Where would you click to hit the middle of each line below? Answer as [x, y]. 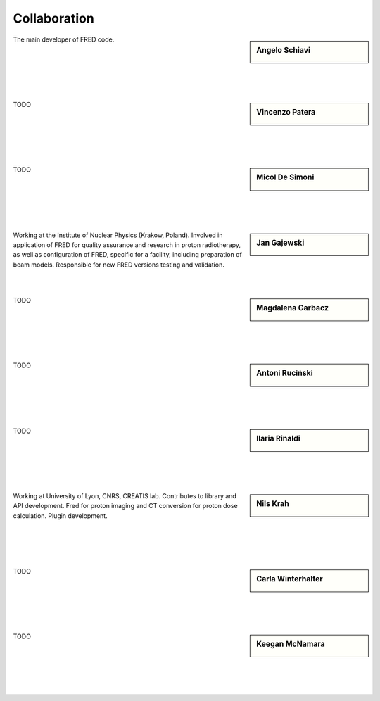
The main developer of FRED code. [64, 39]
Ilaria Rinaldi [278, 438]
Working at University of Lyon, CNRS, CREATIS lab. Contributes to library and [125, 495]
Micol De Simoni [285, 177]
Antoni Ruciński [285, 373]
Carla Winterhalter [290, 579]
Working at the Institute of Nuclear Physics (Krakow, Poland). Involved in [118, 235]
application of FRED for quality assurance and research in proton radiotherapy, [127, 245]
